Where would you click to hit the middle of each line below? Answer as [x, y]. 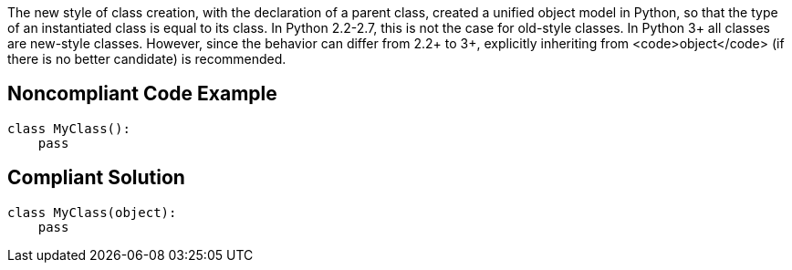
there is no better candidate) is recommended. [147, 59]
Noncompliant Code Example [142, 94]
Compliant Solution [96, 178]
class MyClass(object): [92, 212]
